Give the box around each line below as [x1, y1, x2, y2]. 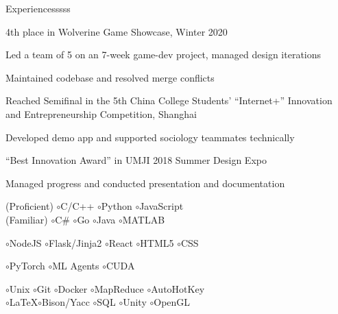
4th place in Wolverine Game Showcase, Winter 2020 [5, 24, 228, 38]
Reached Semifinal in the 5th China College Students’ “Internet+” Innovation [5, 93, 333, 108]
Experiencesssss [5, 1, 71, 15]
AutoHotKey [151, 281, 205, 295]
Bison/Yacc [41, 295, 90, 309]
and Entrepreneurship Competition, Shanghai [5, 106, 197, 121]
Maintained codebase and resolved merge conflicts [5, 70, 215, 84]
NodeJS [9, 235, 42, 250]
